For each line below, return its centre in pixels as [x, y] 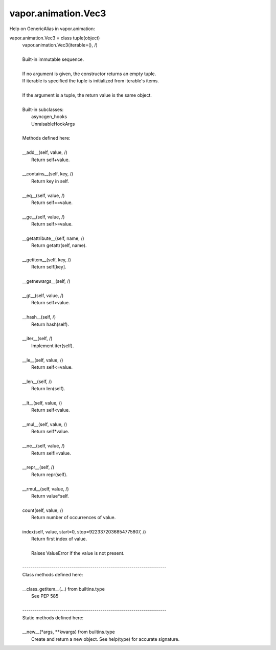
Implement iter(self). [53, 346]
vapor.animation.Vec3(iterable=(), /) [60, 45]
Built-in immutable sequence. [53, 59]
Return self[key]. [49, 267]
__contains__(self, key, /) [48, 174]
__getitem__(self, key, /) [47, 260]
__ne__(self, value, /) [43, 446]
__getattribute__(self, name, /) [53, 238]
